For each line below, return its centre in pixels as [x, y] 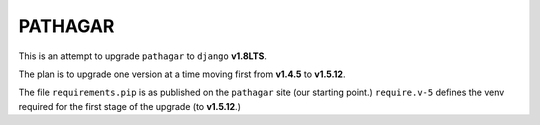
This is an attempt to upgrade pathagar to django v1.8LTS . [142, 56]
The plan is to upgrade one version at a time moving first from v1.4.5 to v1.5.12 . [182, 74]
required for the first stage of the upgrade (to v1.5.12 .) [130, 106]
